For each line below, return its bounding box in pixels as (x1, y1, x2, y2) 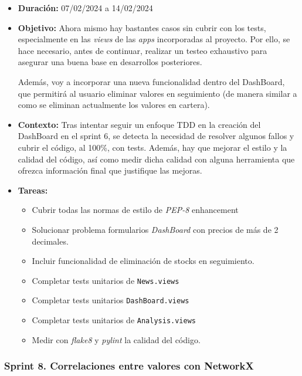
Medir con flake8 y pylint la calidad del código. (32, 333, 201, 345)
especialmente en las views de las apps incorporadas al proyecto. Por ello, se (18, 33, 290, 45)
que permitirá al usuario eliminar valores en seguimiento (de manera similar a (18, 87, 297, 99)
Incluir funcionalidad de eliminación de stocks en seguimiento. (32, 255, 255, 267)
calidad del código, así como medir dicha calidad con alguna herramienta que (18, 153, 295, 165)
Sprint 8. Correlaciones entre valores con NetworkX (4, 358, 254, 373)
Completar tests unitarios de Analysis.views (32, 314, 196, 326)
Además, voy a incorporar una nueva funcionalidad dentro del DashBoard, (18, 75, 285, 87)
